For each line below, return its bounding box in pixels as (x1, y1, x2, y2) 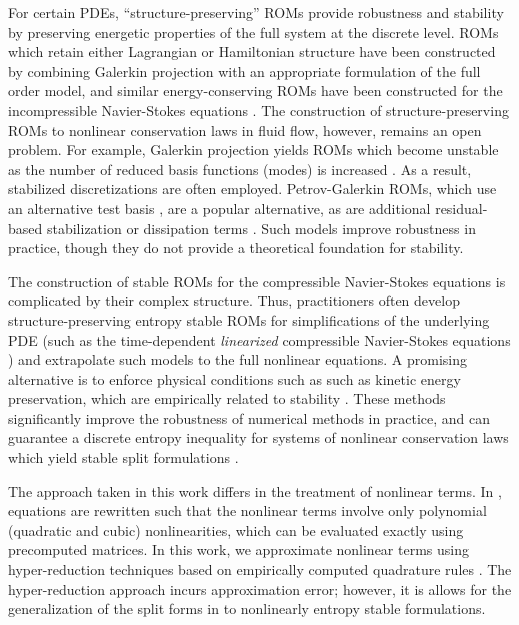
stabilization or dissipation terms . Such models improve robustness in (46, 217, 476, 238)
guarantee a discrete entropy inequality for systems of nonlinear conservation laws (8, 427, 509, 448)
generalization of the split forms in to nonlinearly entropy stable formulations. (8, 598, 486, 619)
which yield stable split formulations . (8, 447, 239, 468)
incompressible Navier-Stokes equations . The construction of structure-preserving (8, 99, 509, 120)
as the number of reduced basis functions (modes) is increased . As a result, (8, 158, 472, 179)
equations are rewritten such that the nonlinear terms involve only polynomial (8, 500, 487, 521)
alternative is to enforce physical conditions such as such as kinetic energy (8, 368, 461, 389)
